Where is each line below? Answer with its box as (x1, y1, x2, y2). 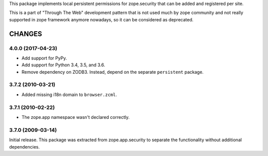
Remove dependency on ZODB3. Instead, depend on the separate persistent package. (21, 69, 203, 75)
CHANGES (9, 30, 42, 38)
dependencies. (9, 144, 40, 150)
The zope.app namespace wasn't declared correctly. (21, 114, 130, 120)
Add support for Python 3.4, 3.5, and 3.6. (21, 62, 105, 68)
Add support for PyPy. (21, 55, 67, 61)
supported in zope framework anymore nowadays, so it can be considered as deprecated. (9, 16, 194, 22)
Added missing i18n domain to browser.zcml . (21, 92, 117, 98)
